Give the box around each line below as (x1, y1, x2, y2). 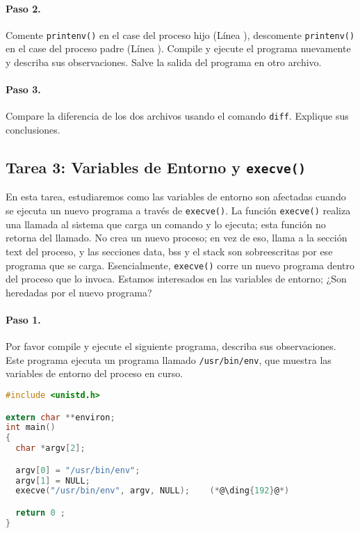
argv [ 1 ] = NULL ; (15, 475, 90, 486)
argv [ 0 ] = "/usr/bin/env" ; (15, 465, 140, 475)
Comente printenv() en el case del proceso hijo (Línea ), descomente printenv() (6, 27, 355, 42)
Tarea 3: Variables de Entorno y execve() (6, 157, 306, 178)
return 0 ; (15, 507, 65, 518)
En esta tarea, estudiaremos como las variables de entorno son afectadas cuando (6, 189, 346, 204)
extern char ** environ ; (6, 412, 115, 422)
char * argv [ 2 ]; (15, 443, 85, 454)
